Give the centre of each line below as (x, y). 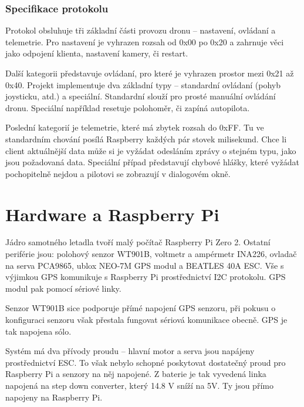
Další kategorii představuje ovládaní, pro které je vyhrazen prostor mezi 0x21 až (150, 73)
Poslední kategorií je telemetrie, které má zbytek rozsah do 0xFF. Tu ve (135, 127)
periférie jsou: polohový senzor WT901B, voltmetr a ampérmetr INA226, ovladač (151, 254)
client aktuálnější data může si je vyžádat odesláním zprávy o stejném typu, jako (151, 150)
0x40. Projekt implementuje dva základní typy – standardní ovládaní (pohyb (143, 84)
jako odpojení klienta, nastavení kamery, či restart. (97, 53)
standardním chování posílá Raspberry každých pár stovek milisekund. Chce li (146, 139)
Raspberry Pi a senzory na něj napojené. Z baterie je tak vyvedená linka (136, 374)
